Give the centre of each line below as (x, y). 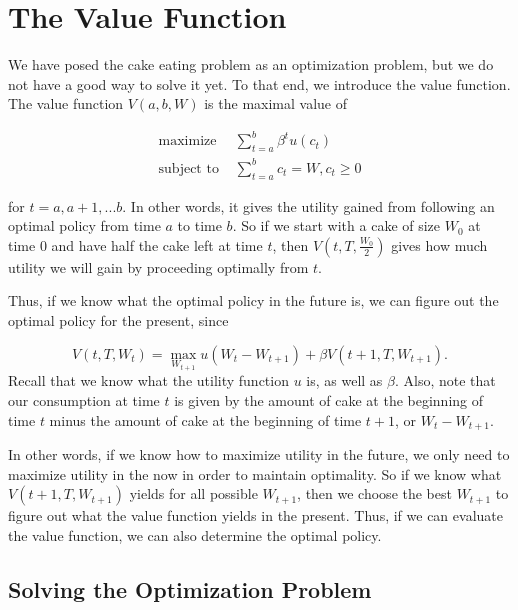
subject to (188, 168)
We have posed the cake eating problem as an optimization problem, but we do (251, 64)
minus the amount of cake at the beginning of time (205, 419)
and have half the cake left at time (157, 244)
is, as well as (344, 380)
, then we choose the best (374, 493)
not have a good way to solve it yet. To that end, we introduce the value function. (259, 83)
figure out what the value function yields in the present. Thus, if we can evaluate (255, 515)
